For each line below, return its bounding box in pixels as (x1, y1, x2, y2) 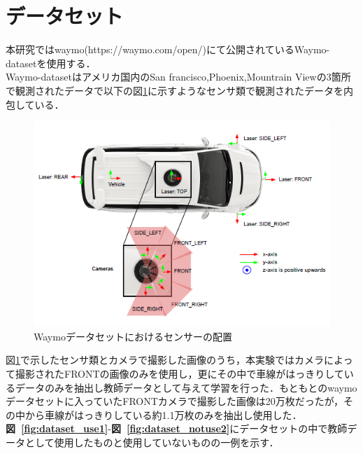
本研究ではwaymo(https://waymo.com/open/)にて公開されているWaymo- (6, 42, 330, 57)
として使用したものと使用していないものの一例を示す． (24, 434, 279, 449)
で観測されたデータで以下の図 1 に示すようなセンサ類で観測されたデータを (6, 83, 343, 97)
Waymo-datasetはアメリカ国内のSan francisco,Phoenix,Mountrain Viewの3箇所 (6, 69, 351, 84)
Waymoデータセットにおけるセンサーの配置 (34, 329, 232, 343)
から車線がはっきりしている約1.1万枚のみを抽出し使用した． (24, 407, 302, 422)
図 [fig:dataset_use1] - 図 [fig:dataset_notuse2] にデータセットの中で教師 (6, 421, 348, 436)
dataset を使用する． (6, 55, 96, 70)
